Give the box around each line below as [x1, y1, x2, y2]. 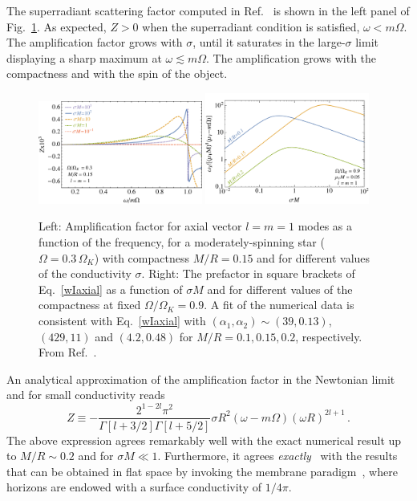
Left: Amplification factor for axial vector [38, 218, 242, 234]
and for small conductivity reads [6, 386, 165, 403]
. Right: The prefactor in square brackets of [141, 265, 355, 282]
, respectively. [295, 328, 362, 344]
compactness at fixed [38, 296, 141, 313]
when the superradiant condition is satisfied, [142, 18, 360, 35]
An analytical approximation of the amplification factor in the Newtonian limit [6, 370, 395, 387]
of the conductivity [38, 265, 132, 282]
